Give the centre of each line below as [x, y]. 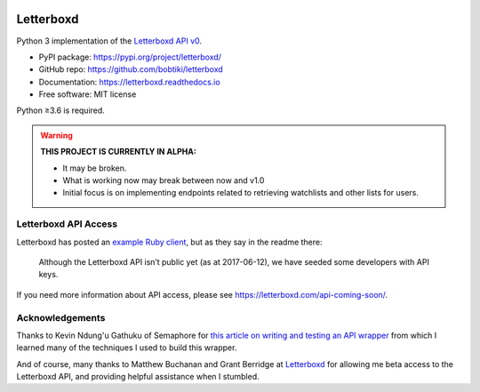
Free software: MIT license [88, 94]
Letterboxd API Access [67, 224]
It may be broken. [95, 168]
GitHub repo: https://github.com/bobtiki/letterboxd [131, 69]
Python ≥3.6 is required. [61, 110]
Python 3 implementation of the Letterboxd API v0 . [109, 41]
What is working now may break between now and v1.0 [164, 180]
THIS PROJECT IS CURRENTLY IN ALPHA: [119, 152]
